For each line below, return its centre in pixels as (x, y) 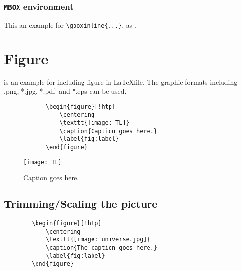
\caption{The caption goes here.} (101, 248)
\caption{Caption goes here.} (108, 131)
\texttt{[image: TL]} (94, 123)
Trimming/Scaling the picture (81, 204)
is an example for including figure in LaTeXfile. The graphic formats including (121, 81)
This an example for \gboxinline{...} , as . (70, 25)
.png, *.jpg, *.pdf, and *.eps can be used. (65, 91)
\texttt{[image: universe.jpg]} (98, 240)
